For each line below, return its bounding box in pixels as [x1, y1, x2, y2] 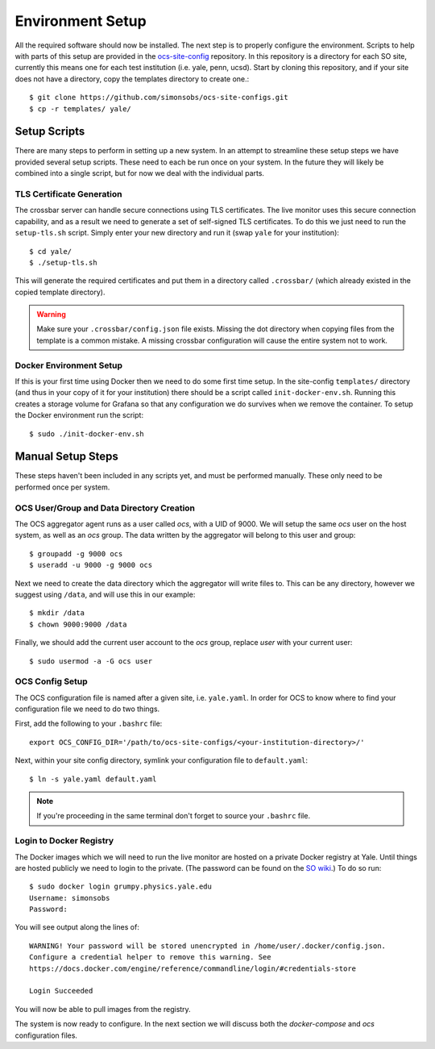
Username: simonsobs [29, 893, 110, 902]
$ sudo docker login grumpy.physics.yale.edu [29, 882, 213, 891]
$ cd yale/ [29, 247, 72, 256]
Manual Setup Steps [14, 450, 118, 464]
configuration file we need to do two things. [14, 704, 160, 714]
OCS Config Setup [14, 676, 88, 687]
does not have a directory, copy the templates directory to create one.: [14, 73, 250, 84]
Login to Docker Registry [14, 835, 114, 847]
